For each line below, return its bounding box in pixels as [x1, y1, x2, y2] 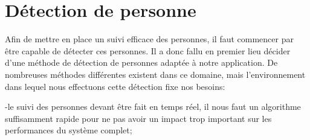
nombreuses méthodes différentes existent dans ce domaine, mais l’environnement [5, 68, 306, 80]
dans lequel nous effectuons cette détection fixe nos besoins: [5, 80, 225, 92]
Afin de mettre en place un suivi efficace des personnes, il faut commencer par [5, 33, 294, 45]
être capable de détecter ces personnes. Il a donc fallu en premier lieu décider [5, 44, 291, 57]
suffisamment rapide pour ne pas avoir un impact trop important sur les [5, 112, 272, 124]
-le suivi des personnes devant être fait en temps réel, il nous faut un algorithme [5, 100, 301, 113]
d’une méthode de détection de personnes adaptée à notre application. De [5, 56, 278, 69]
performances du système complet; [5, 124, 132, 136]
